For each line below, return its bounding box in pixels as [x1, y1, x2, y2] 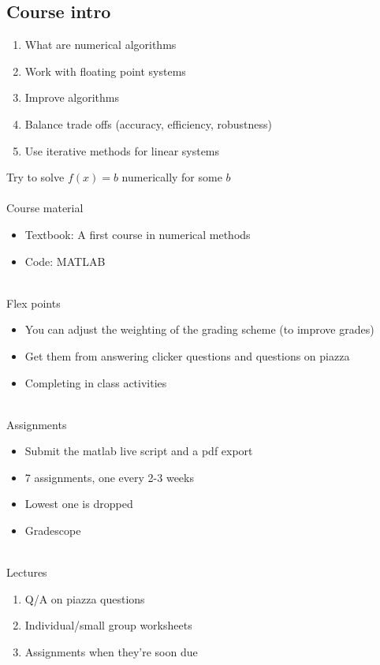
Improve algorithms [24, 89, 119, 106]
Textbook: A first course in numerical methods [24, 226, 251, 242]
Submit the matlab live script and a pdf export [24, 443, 253, 459]
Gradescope [24, 522, 81, 539]
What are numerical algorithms [24, 36, 177, 53]
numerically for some [121, 169, 222, 185]
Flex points [6, 294, 61, 311]
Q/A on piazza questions [24, 590, 145, 607]
